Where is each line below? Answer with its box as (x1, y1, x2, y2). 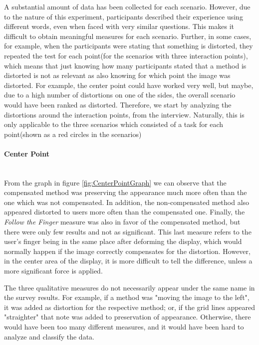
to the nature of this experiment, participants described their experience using (4, 11, 243, 21)
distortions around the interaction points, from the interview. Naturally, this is (4, 109, 245, 119)
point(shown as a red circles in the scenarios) (4, 128, 142, 139)
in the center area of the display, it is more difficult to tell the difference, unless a (4, 255, 253, 266)
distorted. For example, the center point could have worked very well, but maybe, (4, 79, 254, 90)
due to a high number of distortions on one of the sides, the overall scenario (4, 89, 236, 100)
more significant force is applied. (4, 265, 103, 276)
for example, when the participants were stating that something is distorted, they (4, 40, 253, 51)
